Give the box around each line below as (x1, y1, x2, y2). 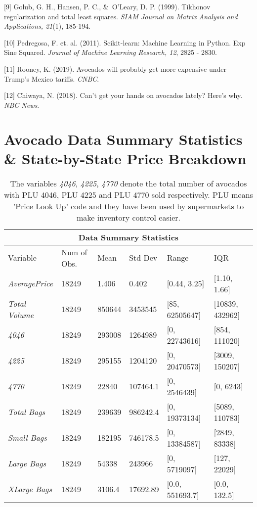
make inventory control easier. (77, 211, 180, 223)
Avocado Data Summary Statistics (4, 129, 243, 149)
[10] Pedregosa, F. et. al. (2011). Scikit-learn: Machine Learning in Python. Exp (4, 37, 246, 47)
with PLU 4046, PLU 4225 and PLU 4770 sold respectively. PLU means (4, 188, 253, 200)
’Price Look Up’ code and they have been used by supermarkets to (13, 200, 244, 212)
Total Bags (8, 406, 45, 418)
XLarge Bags (8, 483, 52, 495)
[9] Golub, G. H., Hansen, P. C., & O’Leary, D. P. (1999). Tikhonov (4, 1, 211, 11)
